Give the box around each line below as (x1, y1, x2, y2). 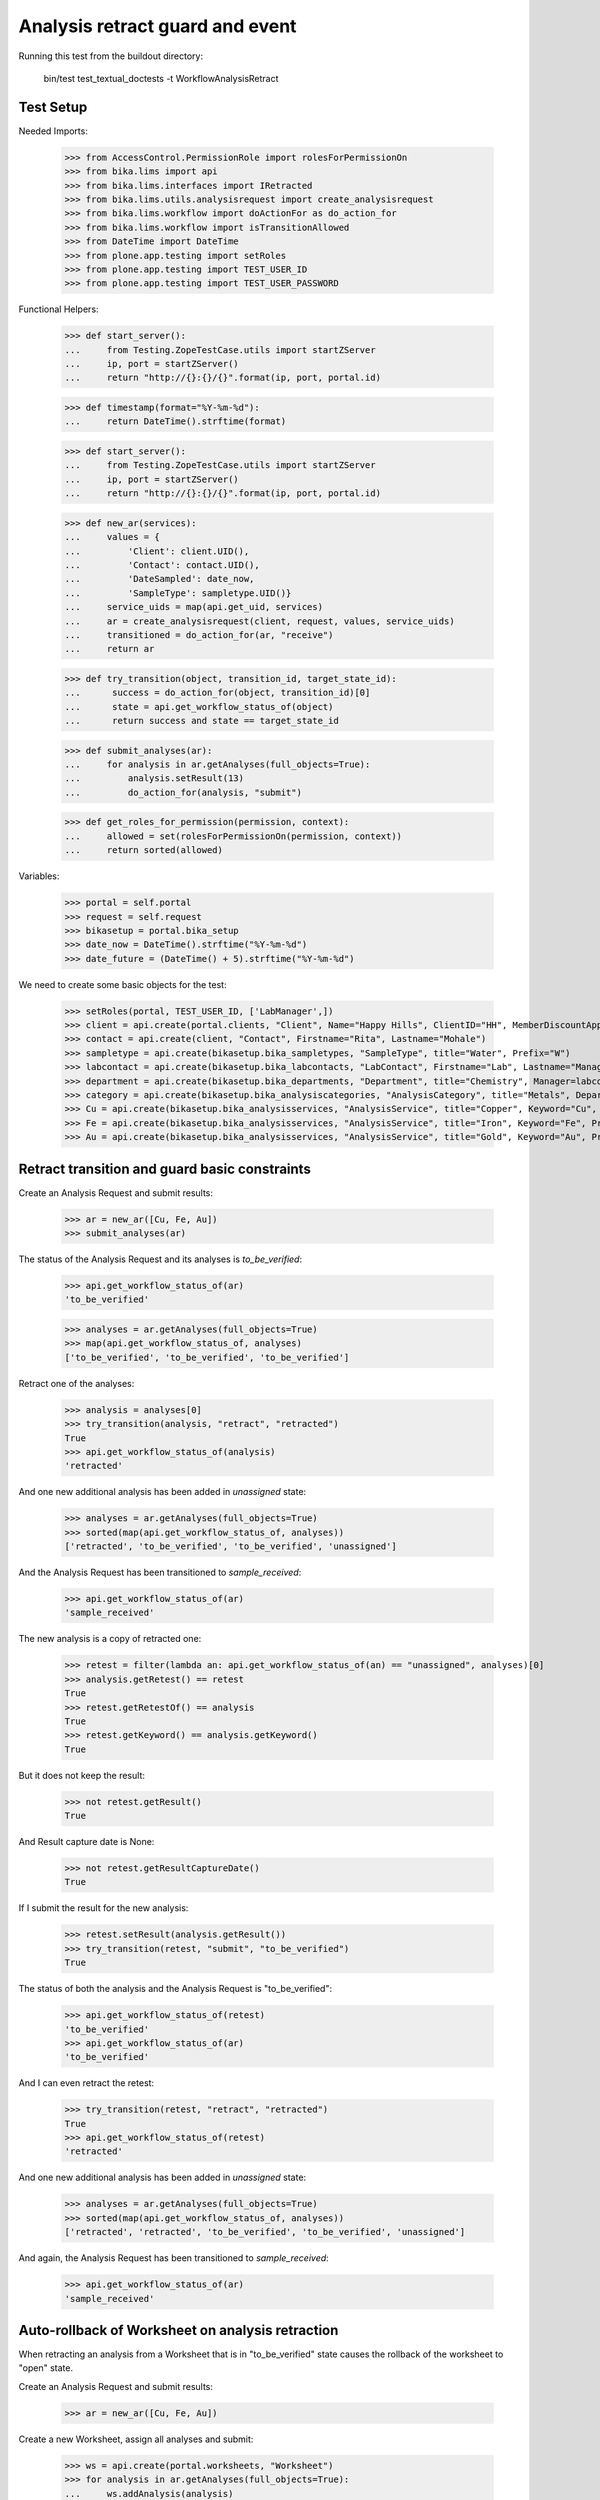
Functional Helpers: (18, 303, 99, 315)
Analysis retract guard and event (18, 15, 297, 37)
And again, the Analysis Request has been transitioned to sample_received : (18, 2252, 329, 2264)
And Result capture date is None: (18, 1836, 155, 1848)
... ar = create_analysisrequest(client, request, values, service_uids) (64, 615, 455, 627)
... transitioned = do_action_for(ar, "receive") (64, 629, 334, 640)
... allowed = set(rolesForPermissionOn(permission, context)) (64, 830, 403, 842)
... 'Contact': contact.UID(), (64, 559, 260, 570)
